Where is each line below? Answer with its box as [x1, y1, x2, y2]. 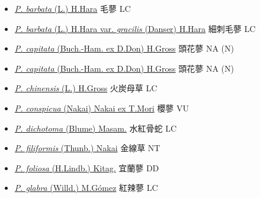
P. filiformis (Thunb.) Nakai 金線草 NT [14, 142, 161, 154]
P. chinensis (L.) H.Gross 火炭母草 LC [14, 82, 158, 94]
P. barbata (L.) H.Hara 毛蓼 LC [14, 2, 131, 14]
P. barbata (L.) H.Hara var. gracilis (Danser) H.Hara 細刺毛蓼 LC [14, 22, 256, 34]
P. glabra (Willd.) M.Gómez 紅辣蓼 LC [14, 181, 158, 194]
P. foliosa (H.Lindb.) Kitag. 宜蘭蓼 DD [14, 161, 159, 174]
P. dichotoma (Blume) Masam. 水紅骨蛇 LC [14, 122, 176, 134]
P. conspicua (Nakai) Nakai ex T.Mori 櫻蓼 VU [14, 101, 189, 114]
